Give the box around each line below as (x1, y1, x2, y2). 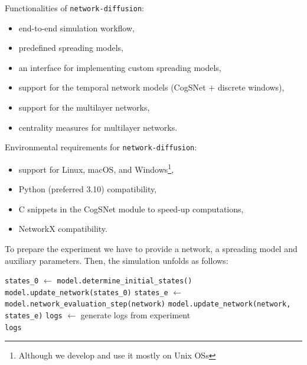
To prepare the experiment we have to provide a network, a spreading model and (5, 242, 298, 254)
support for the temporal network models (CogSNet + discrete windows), (18, 81, 285, 93)
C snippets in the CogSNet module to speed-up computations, (18, 202, 244, 215)
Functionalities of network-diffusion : (5, 2, 144, 14)
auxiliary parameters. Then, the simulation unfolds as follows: (5, 254, 228, 266)
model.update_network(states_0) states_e (5, 288, 168, 297)
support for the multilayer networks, (18, 101, 150, 114)
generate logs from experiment (80, 309, 191, 321)
